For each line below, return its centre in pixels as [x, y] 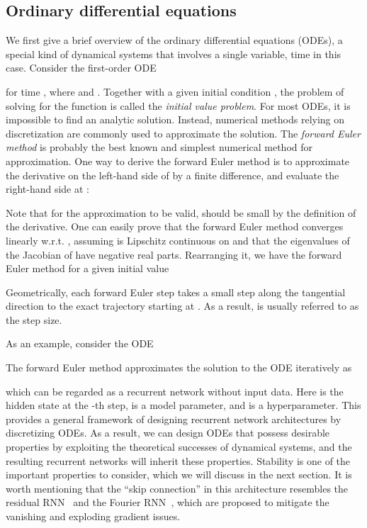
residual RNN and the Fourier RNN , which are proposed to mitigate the [168, 502]
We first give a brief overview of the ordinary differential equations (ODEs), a [174, 40]
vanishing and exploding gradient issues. [93, 516]
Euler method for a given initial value [87, 268]
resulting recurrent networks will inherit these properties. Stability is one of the [178, 460]
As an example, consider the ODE [80, 343]
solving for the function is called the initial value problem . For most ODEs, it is [178, 105]
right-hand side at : [47, 189]
